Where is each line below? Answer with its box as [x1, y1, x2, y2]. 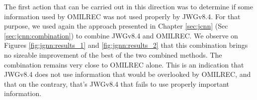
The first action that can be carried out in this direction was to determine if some [4, 1, 253, 11]
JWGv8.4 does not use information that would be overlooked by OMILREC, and [4, 69, 251, 79]
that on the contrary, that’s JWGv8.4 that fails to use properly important [4, 78, 230, 89]
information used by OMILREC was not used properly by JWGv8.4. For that [4, 11, 241, 21]
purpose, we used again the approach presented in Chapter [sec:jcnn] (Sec [4, 21, 228, 31]
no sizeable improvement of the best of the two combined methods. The [4, 49, 222, 60]
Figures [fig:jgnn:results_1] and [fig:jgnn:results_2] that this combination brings [4, 40, 248, 50]
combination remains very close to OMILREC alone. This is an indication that [4, 59, 244, 69]
